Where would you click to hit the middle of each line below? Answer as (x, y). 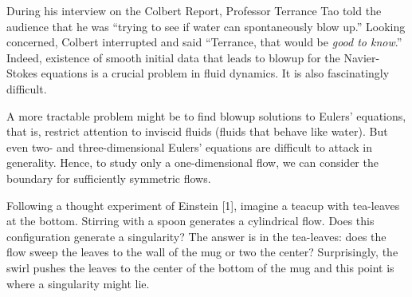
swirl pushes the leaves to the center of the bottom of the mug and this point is (200, 267)
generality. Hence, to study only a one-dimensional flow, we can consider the (192, 162)
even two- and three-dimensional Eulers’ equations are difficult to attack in (190, 147)
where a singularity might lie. (78, 283)
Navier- (362, 57)
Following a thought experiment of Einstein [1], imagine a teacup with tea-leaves (203, 205)
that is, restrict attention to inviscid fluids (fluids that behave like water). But (197, 131)
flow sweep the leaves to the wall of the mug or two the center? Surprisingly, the (202, 252)
